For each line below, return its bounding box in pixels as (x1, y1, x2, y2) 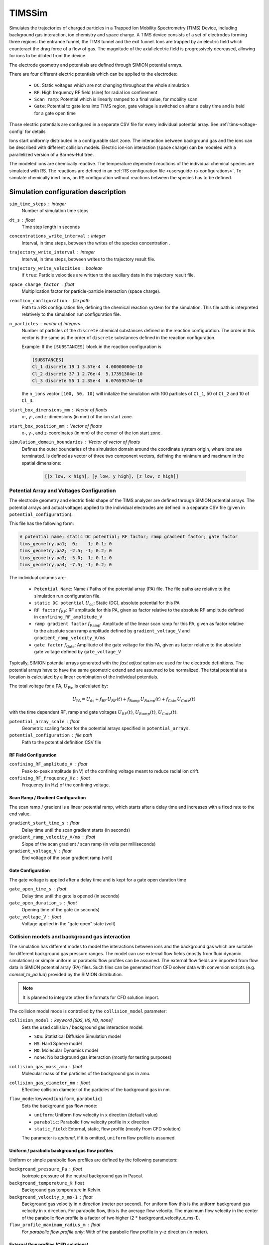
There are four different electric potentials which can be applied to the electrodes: (9, 71, 178, 77)
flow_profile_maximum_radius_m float (9, 1222, 101, 1228)
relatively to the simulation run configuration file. (21, 311, 122, 317)
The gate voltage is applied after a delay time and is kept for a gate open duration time (9, 876, 186, 882)
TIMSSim (9, 7, 48, 18)
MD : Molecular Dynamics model (34, 1047, 98, 1053)
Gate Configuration (9, 868, 50, 873)
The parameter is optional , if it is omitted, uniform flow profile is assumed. (21, 1135, 176, 1141)
